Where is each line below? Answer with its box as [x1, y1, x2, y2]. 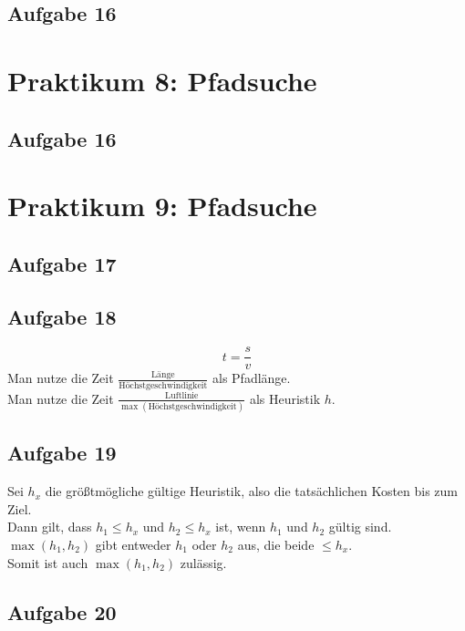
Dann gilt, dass [7, 517, 92, 536]
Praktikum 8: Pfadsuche [7, 61, 317, 98]
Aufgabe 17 [7, 249, 117, 277]
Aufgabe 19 [7, 439, 117, 467]
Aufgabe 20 [7, 597, 117, 626]
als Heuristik [249, 388, 321, 408]
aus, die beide [237, 534, 315, 553]
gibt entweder [95, 534, 171, 553]
